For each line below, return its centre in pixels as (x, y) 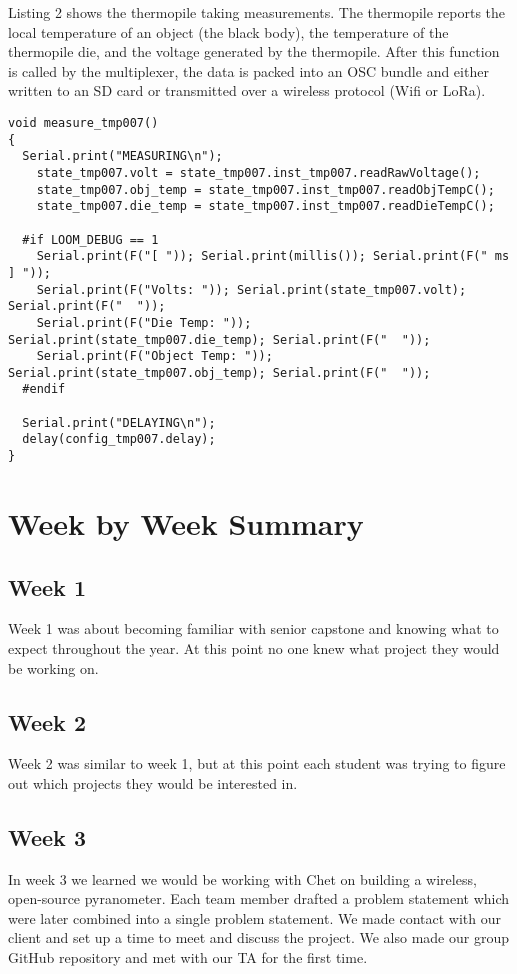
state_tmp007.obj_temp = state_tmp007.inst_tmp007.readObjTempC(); (265, 189)
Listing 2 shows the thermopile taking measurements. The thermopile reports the (257, 12)
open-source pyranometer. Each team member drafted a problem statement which (259, 898)
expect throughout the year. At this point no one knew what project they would (254, 647)
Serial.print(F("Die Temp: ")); (144, 322)
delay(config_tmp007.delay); (119, 439)
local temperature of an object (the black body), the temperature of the (228, 31)
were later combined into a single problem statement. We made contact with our (254, 917)
